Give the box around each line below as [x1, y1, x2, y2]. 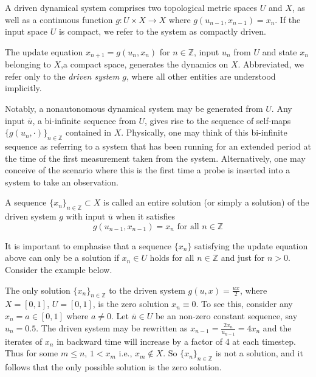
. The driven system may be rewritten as [36, 321, 188, 334]
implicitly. [5, 81, 42, 94]
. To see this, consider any [196, 297, 293, 310]
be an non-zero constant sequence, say [155, 309, 298, 322]
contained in [65, 126, 112, 139]
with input [66, 210, 106, 223]
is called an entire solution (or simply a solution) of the [103, 196, 309, 209]
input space [5, 25, 48, 38]
